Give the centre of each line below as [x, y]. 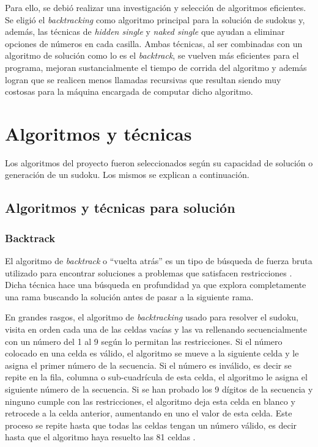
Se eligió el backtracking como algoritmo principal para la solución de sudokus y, [155, 19]
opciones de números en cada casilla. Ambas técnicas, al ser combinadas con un [154, 43]
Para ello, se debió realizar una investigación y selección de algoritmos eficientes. [156, 7]
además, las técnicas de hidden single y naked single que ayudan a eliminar [145, 31]
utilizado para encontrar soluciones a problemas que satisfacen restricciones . [149, 272]
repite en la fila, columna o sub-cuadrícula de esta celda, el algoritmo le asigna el [156, 377]
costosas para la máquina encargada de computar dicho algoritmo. [129, 91]
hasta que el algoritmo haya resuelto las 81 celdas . [100, 437]
